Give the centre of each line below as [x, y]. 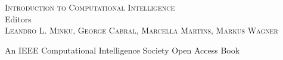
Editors [18, 19]
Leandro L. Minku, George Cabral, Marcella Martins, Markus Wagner [141, 30]
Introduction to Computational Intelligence [90, 7]
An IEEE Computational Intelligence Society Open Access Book [122, 50]
